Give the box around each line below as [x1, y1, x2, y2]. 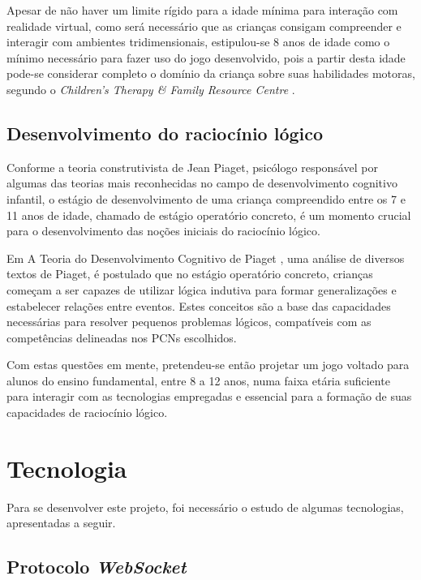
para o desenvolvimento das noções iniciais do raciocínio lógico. [6, 222, 320, 239]
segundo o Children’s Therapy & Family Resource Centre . [6, 80, 295, 97]
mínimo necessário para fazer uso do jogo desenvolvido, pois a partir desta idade [6, 49, 406, 66]
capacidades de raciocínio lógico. [6, 404, 168, 421]
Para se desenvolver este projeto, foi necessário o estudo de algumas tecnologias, [6, 498, 404, 515]
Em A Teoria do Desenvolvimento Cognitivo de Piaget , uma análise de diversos [6, 249, 405, 266]
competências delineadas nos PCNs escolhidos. [6, 329, 237, 346]
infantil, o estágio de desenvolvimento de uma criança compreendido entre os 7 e [6, 190, 406, 207]
